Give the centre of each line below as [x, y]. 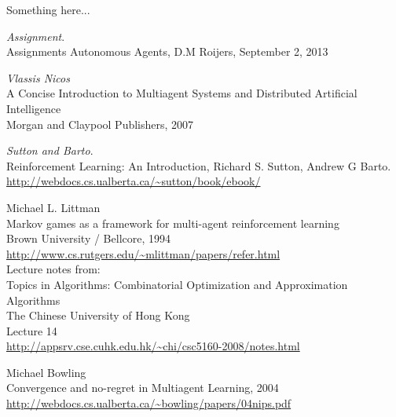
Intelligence [34, 108]
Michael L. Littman [53, 207]
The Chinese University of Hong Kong [98, 315]
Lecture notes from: [53, 269]
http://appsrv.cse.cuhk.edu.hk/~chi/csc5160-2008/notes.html [153, 346]
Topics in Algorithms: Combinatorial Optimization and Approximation [177, 284]
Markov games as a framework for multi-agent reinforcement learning [173, 223]
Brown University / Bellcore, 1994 [89, 238]
